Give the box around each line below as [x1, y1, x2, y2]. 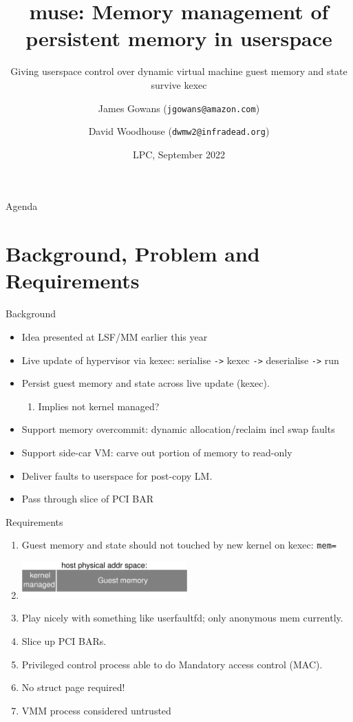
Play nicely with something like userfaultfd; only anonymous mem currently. [21, 610, 343, 625]
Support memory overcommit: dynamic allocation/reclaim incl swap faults [21, 422, 335, 436]
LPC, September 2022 [132, 147, 226, 161]
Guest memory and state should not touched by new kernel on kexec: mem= [21, 538, 336, 552]
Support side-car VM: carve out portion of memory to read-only [21, 445, 292, 459]
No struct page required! [21, 680, 125, 694]
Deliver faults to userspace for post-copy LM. [21, 468, 213, 482]
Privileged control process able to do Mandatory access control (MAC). [21, 657, 323, 671]
